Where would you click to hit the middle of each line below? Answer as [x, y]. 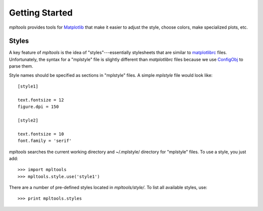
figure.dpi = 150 [38, 107]
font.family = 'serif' [45, 141]
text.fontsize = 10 [41, 134]
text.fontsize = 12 [41, 100]
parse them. [21, 66]
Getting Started [41, 13]
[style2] [28, 120]
